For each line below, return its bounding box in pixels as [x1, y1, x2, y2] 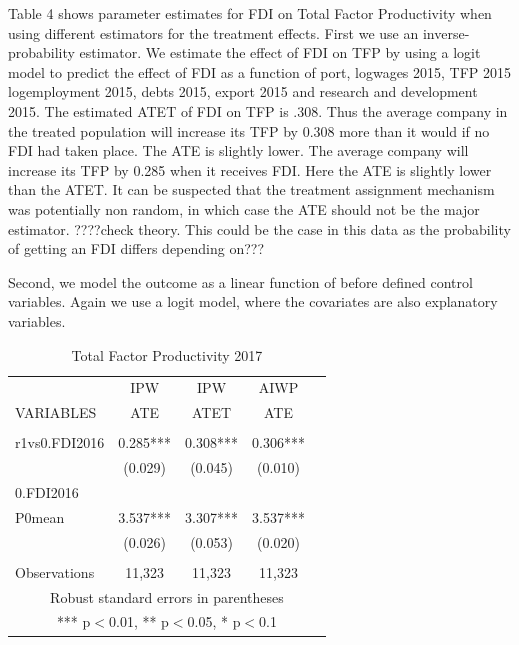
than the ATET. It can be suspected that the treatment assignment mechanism [8, 179, 495, 200]
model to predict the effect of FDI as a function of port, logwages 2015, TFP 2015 [8, 61, 512, 82]
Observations [15, 561, 95, 582]
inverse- [422, 22, 470, 43]
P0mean [15, 506, 65, 527]
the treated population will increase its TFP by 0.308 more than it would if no [8, 120, 490, 141]
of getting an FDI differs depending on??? [8, 238, 265, 259]
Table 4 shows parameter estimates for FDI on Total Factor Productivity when [8, 3, 492, 23]
